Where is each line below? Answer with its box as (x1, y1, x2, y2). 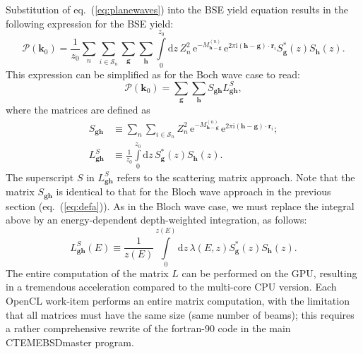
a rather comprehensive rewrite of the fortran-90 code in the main (6, 321, 291, 336)
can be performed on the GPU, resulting (181, 265, 357, 280)
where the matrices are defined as (6, 102, 150, 117)
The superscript (6, 169, 74, 184)
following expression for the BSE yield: (6, 16, 174, 30)
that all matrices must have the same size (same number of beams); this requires (6, 307, 355, 322)
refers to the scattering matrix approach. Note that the (117, 169, 355, 184)
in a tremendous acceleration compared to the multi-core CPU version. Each (6, 279, 337, 294)
